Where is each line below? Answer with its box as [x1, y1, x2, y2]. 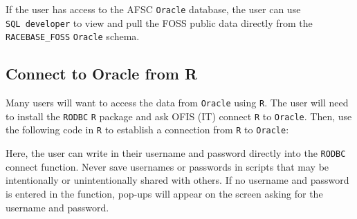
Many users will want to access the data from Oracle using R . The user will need [6, 95, 349, 110]
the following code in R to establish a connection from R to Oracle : [6, 122, 289, 137]
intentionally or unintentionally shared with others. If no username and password [6, 173, 349, 187]
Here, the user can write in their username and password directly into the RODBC [6, 146, 346, 160]
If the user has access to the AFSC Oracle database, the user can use [6, 2, 301, 16]
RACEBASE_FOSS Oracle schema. [6, 29, 140, 44]
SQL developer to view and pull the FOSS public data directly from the [6, 15, 313, 30]
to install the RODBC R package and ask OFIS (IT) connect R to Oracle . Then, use [6, 108, 352, 123]
